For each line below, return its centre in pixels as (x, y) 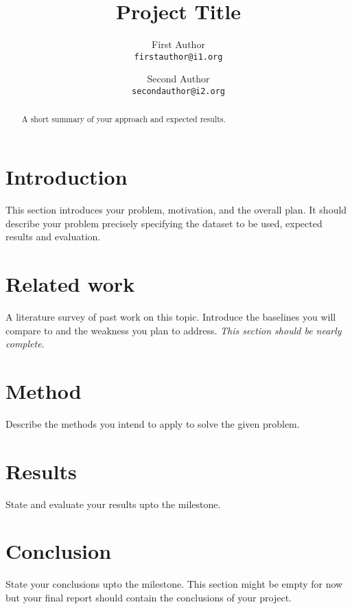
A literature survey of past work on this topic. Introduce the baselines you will (171, 316)
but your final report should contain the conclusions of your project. (149, 597)
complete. (25, 344)
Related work (70, 283)
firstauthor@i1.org (178, 57)
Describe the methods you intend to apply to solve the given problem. (153, 423)
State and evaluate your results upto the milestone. (113, 504)
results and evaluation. (53, 237)
